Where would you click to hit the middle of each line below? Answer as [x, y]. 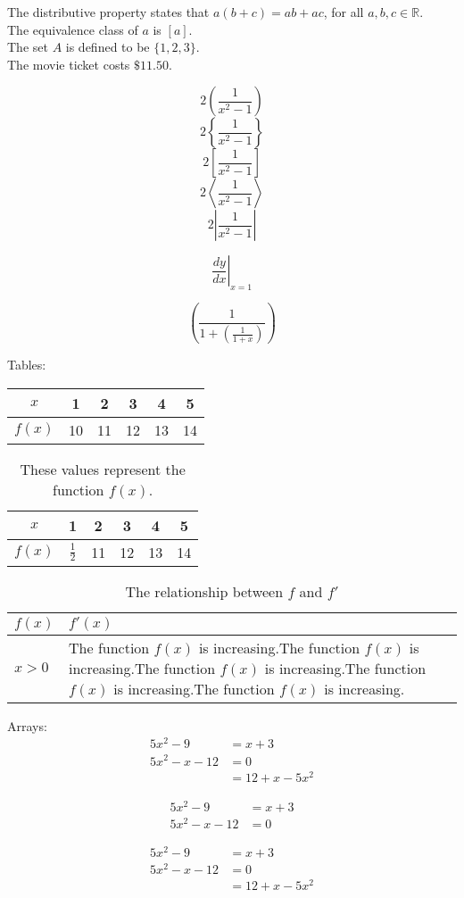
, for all [344, 12]
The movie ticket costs [69, 64]
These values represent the [103, 469]
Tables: [27, 365]
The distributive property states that [108, 12]
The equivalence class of [73, 29]
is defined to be [108, 47]
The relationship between [204, 591]
